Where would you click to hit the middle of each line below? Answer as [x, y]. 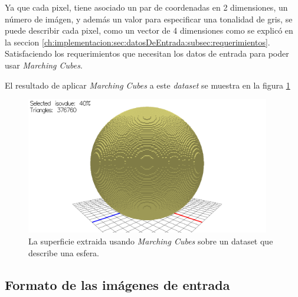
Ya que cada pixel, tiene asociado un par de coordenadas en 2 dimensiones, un [146, 7]
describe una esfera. [64, 252]
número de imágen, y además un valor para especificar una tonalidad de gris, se [149, 19]
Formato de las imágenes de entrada [117, 284]
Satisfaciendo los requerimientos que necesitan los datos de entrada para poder [147, 53]
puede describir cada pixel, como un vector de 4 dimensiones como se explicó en [149, 30]
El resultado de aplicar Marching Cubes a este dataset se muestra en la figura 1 [148, 85]
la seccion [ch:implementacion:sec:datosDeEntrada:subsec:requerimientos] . [137, 42]
